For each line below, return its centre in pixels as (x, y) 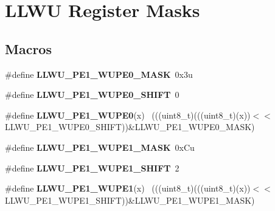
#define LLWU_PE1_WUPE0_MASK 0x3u (99, 74)
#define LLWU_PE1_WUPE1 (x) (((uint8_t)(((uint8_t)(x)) (128, 188)
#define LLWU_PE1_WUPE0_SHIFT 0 (92, 95)
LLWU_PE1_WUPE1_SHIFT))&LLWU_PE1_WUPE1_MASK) (130, 200)
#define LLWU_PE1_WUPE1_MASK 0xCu (100, 147)
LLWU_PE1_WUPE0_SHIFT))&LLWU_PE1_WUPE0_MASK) (130, 127)
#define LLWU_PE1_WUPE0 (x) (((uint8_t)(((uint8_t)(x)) (128, 115)
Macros (28, 48)
